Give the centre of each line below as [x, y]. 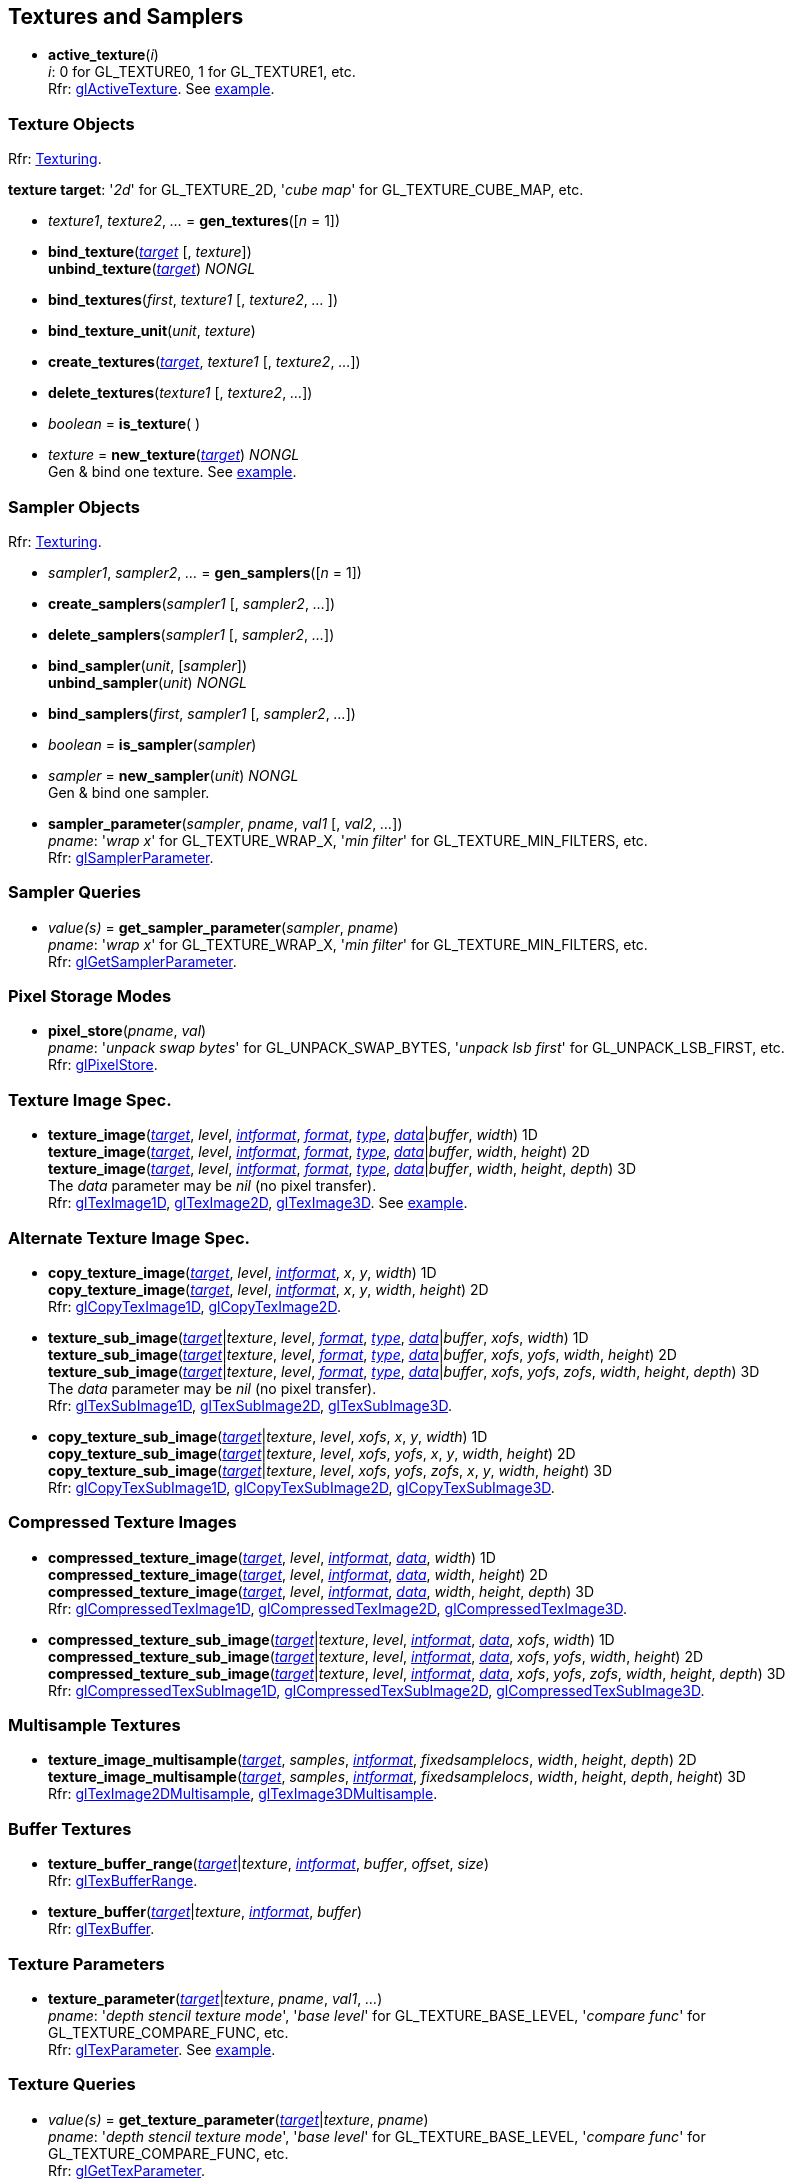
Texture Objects [71, 123]
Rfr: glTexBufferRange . [123, 1881]
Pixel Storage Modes [90, 996]
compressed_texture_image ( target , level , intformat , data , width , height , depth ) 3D [321, 1591]
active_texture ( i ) [103, 55]
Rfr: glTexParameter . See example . [162, 2049]
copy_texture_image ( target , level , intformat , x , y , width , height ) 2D [268, 1289]
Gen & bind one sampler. [129, 792]
